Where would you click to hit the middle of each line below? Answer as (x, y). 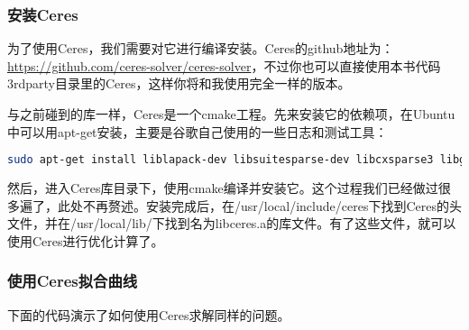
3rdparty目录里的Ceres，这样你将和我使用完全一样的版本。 (179, 83)
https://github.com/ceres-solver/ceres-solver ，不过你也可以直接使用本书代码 (224, 65)
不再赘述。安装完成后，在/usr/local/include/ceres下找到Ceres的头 (272, 205)
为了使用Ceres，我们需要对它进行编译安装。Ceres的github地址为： (201, 48)
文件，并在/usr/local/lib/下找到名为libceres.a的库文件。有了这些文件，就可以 (232, 223)
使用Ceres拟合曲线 (73, 281)
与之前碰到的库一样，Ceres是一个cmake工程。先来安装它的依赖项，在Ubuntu (231, 114)
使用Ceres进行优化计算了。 (86, 240)
